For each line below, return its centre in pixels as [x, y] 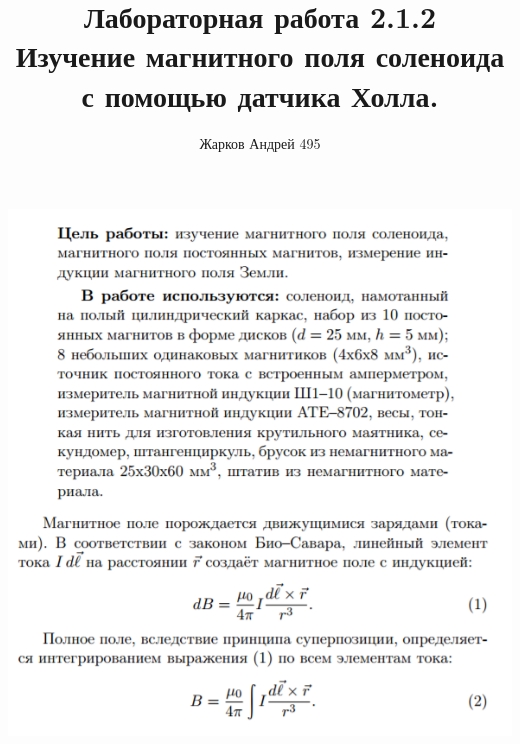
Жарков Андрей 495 [260, 142]
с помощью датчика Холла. [260, 94]
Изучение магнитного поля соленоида [260, 55]
